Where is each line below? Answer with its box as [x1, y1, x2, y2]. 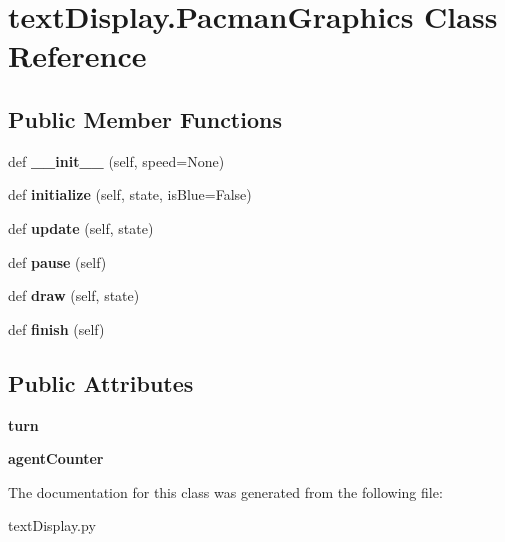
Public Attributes [8, 367, 194, 398]
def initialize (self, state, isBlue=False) [8, 184, 252, 205]
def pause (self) [8, 251, 107, 272]
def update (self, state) [8, 217, 154, 238]
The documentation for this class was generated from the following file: [8, 481, 443, 502]
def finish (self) [8, 318, 105, 339]
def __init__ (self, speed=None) [8, 150, 225, 171]
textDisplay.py [8, 515, 96, 536]
